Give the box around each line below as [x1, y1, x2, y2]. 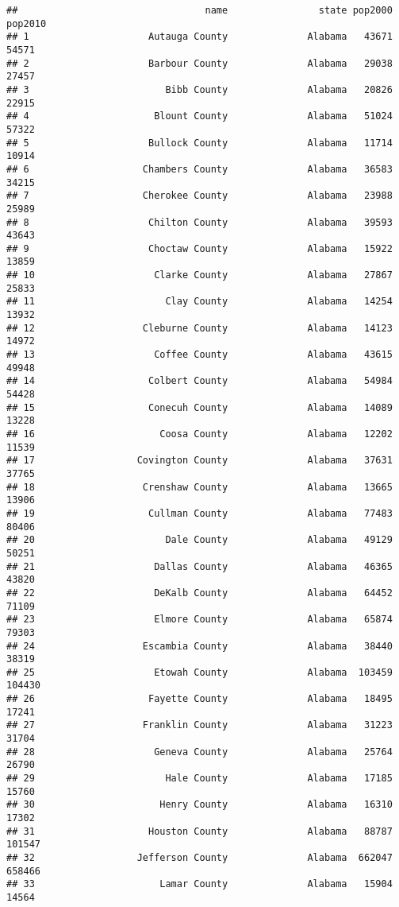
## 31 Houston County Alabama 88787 [6, 825, 393, 837]
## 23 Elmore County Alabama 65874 [6, 614, 393, 626]
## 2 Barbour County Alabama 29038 [6, 57, 393, 69]
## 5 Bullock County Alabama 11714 [6, 137, 393, 149]
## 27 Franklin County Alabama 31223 [6, 719, 393, 731]
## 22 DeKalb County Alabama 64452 [6, 587, 393, 599]
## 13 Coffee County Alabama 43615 [6, 349, 393, 361]
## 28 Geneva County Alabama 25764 [6, 746, 393, 758]
